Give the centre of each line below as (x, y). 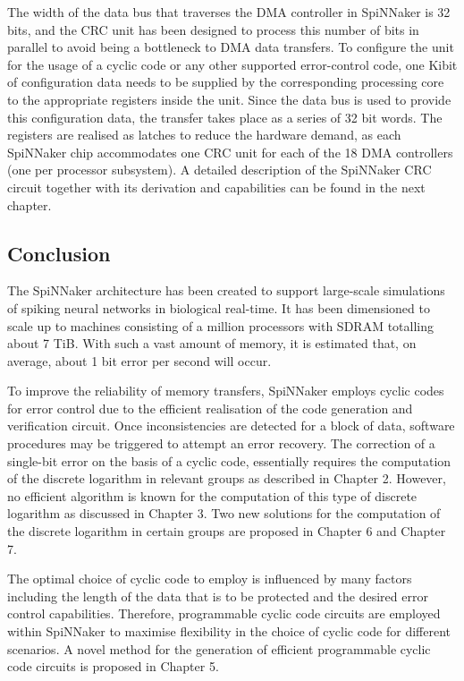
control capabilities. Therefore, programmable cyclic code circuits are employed (224, 613)
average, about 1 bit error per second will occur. (139, 360)
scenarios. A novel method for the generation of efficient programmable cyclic (219, 648)
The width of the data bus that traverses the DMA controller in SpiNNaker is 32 (229, 12)
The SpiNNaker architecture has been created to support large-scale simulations (226, 290)
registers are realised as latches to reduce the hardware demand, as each (204, 135)
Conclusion (59, 253)
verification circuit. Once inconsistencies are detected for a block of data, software (231, 426)
